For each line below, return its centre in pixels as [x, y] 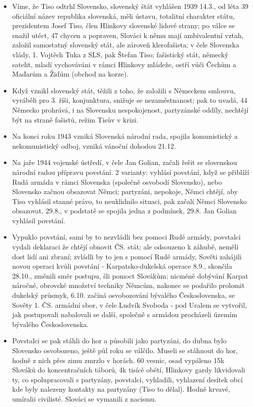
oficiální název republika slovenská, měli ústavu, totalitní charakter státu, [123, 16]
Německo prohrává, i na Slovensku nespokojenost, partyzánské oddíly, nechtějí [130, 109]
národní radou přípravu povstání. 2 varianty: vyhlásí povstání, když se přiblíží [131, 172]
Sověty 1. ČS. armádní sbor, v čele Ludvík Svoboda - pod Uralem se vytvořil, [129, 305]
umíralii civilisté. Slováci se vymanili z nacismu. [84, 398]
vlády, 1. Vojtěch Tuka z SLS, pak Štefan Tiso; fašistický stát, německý [120, 54]
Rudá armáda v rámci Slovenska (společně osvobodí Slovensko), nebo [117, 182]
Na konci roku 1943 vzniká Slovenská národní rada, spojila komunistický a [125, 136]
